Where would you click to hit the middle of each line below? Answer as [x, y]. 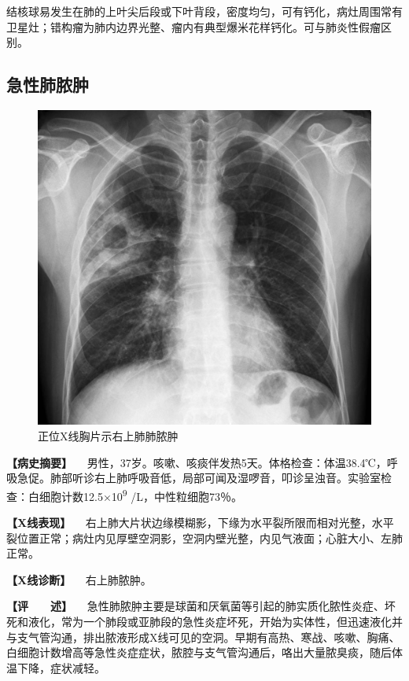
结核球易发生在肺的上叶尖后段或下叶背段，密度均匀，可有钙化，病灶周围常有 [204, 11]
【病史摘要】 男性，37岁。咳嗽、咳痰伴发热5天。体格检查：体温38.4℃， [197, 462]
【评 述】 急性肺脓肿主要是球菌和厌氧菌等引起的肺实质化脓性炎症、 [195, 606]
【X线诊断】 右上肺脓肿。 [79, 579]
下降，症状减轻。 [61, 667]
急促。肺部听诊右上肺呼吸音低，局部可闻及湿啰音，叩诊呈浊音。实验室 [199, 478]
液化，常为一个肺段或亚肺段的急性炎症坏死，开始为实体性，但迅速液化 [210, 621]
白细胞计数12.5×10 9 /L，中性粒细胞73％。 [135, 495]
